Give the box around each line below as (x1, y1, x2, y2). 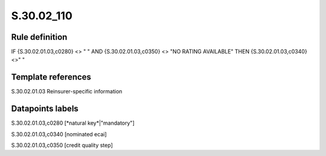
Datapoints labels (11, 104, 78, 114)
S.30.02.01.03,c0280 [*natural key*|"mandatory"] (11, 119, 135, 126)
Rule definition (11, 32, 68, 42)
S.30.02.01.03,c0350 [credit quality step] (11, 142, 113, 149)
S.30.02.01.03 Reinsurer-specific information (11, 88, 123, 95)
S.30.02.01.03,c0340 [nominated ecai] (11, 130, 107, 138)
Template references (11, 72, 92, 83)
